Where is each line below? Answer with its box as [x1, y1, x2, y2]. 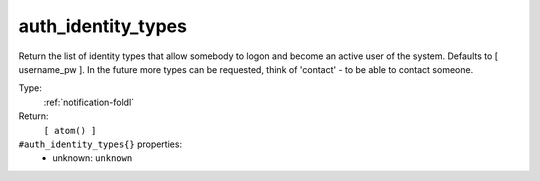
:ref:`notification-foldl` [43, 96, 135, 108]
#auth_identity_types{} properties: [18, 138, 183, 150]
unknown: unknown [52, 152, 133, 164]
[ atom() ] [43, 125, 97, 136]
